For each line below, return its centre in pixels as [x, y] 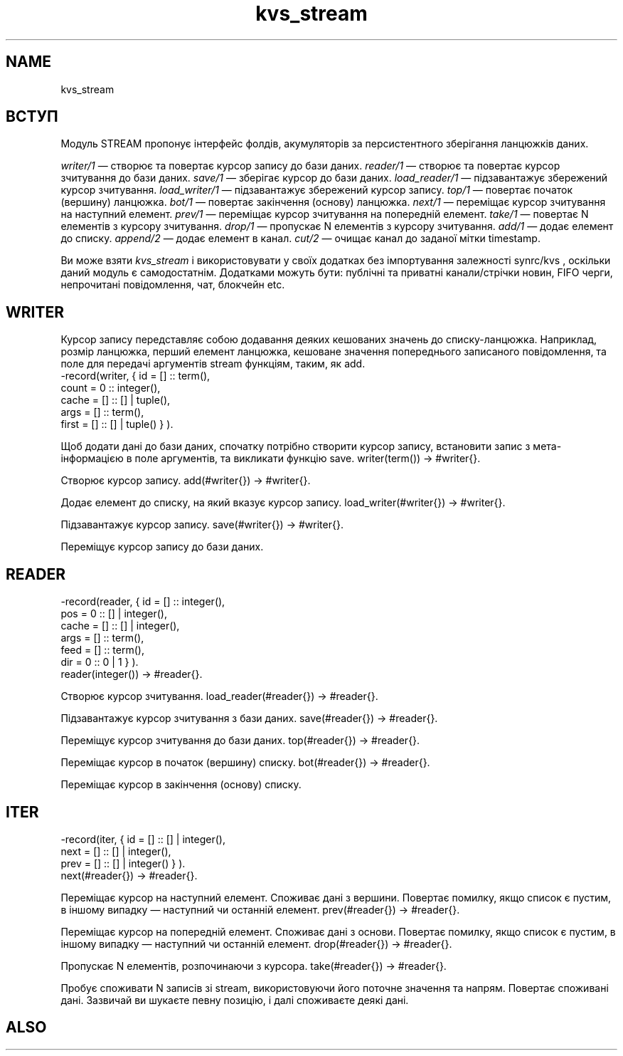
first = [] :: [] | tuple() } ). [117, 424]
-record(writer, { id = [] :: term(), [135, 376]
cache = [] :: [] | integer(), [120, 626]
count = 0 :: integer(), [111, 388]
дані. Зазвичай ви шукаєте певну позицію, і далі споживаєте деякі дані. [235, 1000]
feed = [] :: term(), [102, 650]
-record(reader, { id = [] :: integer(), [143, 602]
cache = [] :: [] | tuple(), [116, 400]
